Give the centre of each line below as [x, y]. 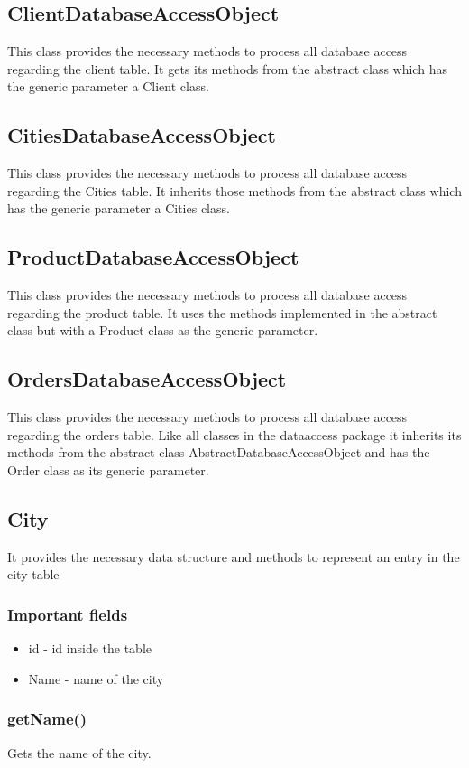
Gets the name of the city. [79, 752]
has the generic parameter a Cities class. [119, 208]
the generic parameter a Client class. [108, 86]
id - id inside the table [90, 648]
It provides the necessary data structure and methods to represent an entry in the [234, 556]
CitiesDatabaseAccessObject [142, 135]
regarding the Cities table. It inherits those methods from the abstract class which [234, 190]
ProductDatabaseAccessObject [153, 257]
